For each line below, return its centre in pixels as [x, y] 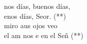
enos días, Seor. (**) [35, 16]
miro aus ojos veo [31, 25]
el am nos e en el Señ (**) [44, 35]
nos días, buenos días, [37, 6]
